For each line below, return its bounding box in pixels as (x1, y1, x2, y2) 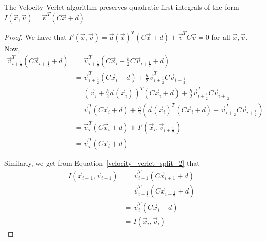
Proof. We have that (4, 31, 67, 42)
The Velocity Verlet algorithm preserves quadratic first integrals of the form (4, 2, 239, 12)
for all (211, 31, 230, 42)
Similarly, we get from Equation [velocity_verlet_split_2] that (4, 158, 200, 168)
